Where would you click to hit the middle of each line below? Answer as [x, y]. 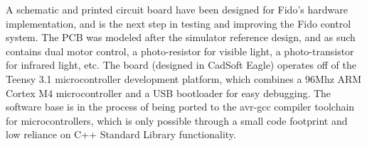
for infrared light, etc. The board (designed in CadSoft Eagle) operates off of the [181, 65]
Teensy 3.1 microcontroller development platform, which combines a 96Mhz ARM [184, 78]
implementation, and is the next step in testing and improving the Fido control [179, 23]
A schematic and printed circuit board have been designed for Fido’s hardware [177, 9]
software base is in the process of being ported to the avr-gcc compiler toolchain [180, 107]
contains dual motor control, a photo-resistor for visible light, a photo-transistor [180, 51]
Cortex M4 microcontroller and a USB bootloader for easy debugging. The [169, 92]
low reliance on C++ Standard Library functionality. [121, 134]
